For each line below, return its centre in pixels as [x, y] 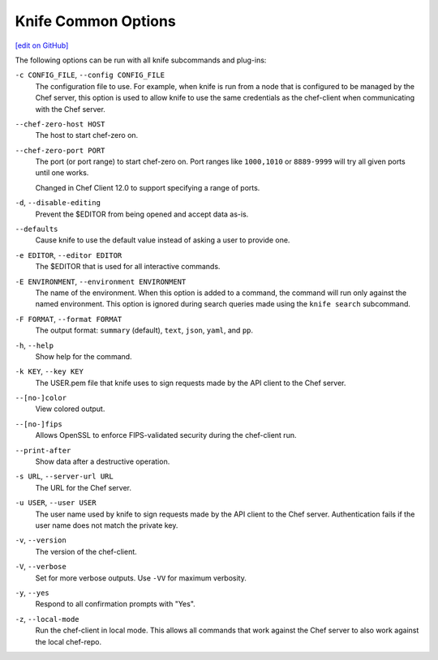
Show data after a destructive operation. [103, 461]
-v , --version [41, 540]
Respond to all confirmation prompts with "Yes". [116, 604]
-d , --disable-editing [58, 203]
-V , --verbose [41, 567]
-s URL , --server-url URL [64, 476]
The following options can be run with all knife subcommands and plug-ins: [141, 60]
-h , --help [34, 345]
